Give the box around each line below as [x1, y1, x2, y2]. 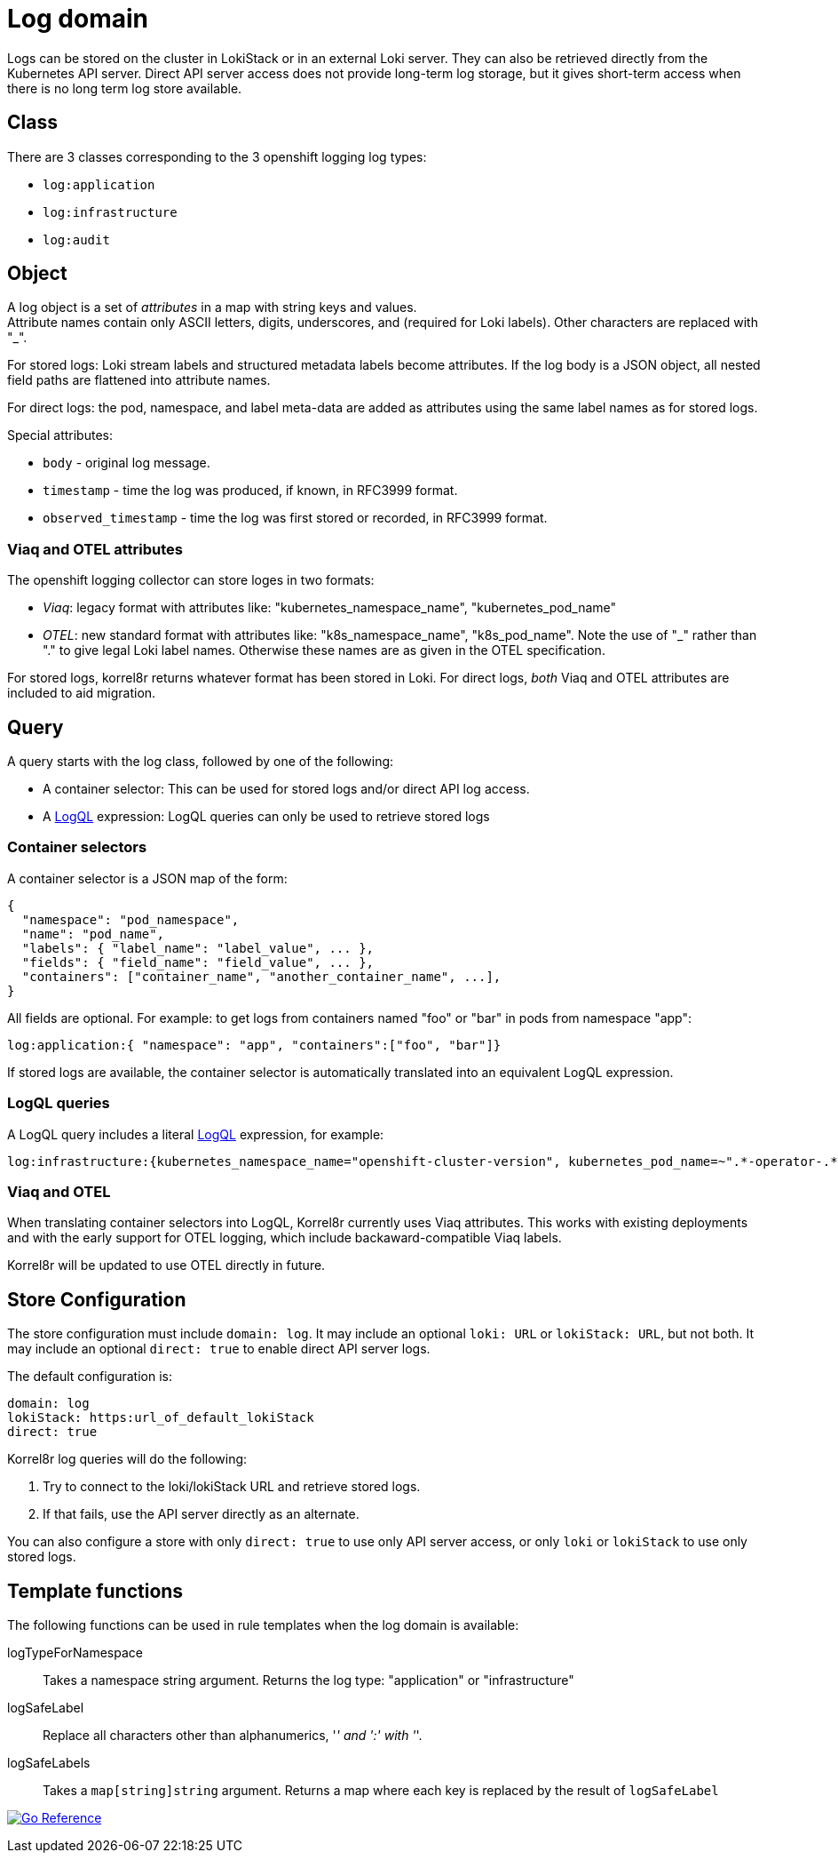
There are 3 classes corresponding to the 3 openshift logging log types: [7, 148, 427, 164]
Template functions [7, 1579, 184, 1602]
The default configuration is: [7, 1369, 172, 1385]
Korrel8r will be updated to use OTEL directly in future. [7, 1257, 326, 1273]
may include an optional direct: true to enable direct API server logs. [7, 1341, 431, 1357]
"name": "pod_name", [21, 926, 165, 941]
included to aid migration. [7, 685, 156, 701]
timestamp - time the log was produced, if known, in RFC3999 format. [43, 483, 458, 499]
